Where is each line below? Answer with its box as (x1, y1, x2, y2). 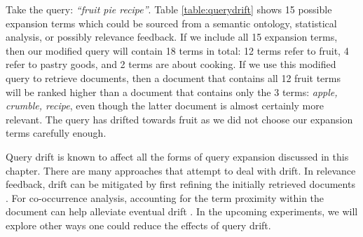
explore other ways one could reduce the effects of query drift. (6, 217, 271, 232)
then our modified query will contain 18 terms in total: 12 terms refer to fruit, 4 (6, 43, 349, 57)
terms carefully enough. (6, 126, 107, 140)
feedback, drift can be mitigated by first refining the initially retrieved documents (6, 177, 355, 191)
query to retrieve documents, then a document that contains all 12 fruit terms (6, 70, 341, 85)
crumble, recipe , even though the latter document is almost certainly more (6, 98, 324, 113)
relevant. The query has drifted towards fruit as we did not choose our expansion (6, 111, 353, 126)
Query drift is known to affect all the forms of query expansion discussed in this (6, 149, 349, 163)
